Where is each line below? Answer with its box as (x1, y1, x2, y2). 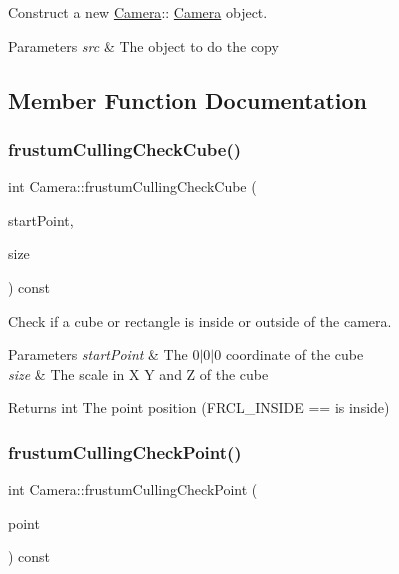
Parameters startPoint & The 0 (8, 344, 200, 365)
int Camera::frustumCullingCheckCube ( (8, 176, 257, 197)
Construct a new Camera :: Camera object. (8, 2, 268, 22)
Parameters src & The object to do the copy (8, 35, 279, 56)
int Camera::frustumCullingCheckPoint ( (8, 479, 258, 500)
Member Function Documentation (8, 84, 368, 115)
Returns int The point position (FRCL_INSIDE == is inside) (8, 397, 390, 418)
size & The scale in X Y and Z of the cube (8, 363, 269, 384)
